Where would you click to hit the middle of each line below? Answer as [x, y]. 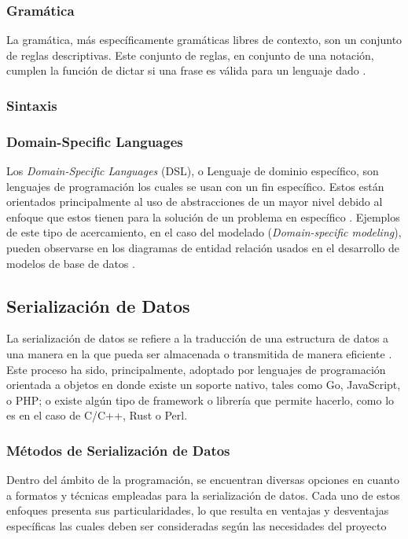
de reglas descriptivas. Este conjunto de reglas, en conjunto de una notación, [190, 55]
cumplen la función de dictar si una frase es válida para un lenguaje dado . [186, 70]
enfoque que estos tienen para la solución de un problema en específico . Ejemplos [203, 216]
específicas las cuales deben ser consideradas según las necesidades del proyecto [197, 525]
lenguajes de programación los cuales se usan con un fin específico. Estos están [195, 186]
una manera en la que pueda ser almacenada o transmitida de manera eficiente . [199, 354]
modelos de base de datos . [71, 263]
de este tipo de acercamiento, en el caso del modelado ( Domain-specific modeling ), [204, 232]
